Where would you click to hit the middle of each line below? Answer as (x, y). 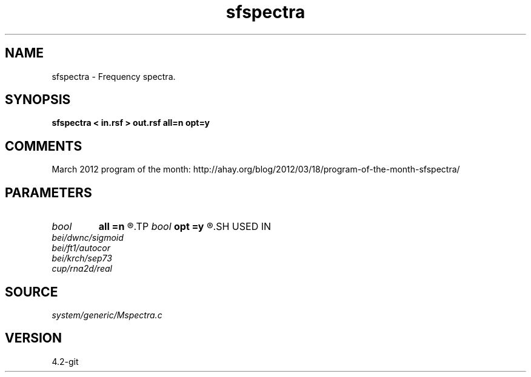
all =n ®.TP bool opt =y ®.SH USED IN (185, 227)
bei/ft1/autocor (81, 248)
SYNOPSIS (38, 100)
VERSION (34, 338)
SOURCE (32, 292)
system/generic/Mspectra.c (107, 315)
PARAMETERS (48, 192)
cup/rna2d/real (82, 269)
